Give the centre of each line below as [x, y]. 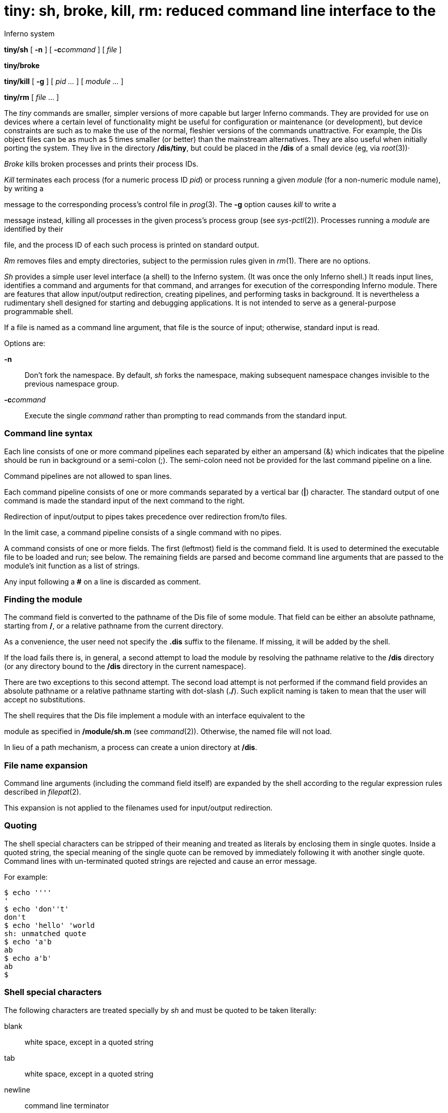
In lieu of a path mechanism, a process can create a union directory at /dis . [131, 747]
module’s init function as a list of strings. [72, 565]
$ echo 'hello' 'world [50, 925]
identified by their [34, 229]
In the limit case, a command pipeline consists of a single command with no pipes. [143, 532]
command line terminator [67, 1105]
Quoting [20, 826]
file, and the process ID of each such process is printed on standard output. [132, 245]
